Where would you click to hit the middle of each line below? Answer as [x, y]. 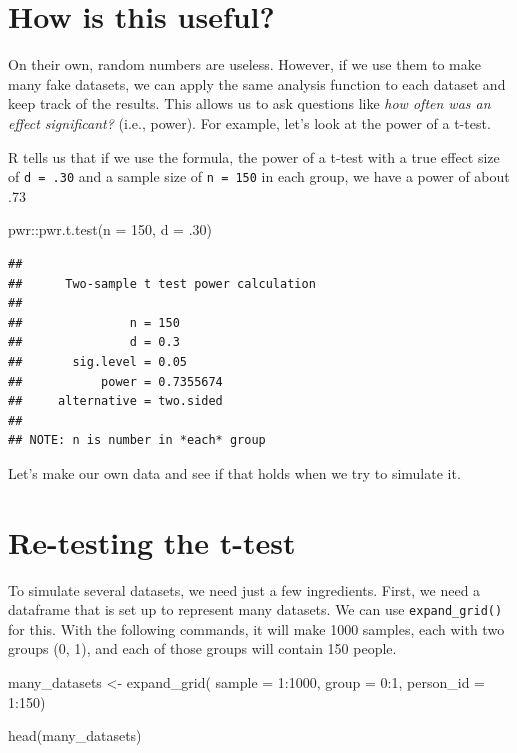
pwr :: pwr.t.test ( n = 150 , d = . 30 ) [110, 229]
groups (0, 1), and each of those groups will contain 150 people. [202, 648]
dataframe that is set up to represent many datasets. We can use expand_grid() [255, 609]
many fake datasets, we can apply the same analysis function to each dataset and [257, 83]
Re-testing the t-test [152, 541]
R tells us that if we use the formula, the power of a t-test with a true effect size [254, 156]
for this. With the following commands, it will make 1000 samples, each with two [256, 628]
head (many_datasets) [75, 735]
